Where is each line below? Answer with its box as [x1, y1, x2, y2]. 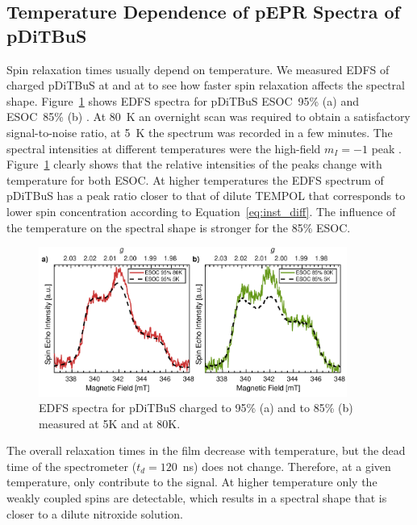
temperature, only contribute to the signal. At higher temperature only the [6, 473, 377, 490]
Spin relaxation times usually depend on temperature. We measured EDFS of [6, 60, 390, 77]
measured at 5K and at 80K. [39, 415, 181, 431]
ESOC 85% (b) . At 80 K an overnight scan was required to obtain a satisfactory [6, 108, 411, 125]
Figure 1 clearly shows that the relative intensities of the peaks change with [6, 156, 382, 173]
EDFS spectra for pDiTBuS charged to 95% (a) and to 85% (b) [39, 399, 353, 416]
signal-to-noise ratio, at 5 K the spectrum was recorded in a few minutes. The [6, 123, 393, 140]
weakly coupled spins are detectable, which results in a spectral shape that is [6, 490, 387, 506]
